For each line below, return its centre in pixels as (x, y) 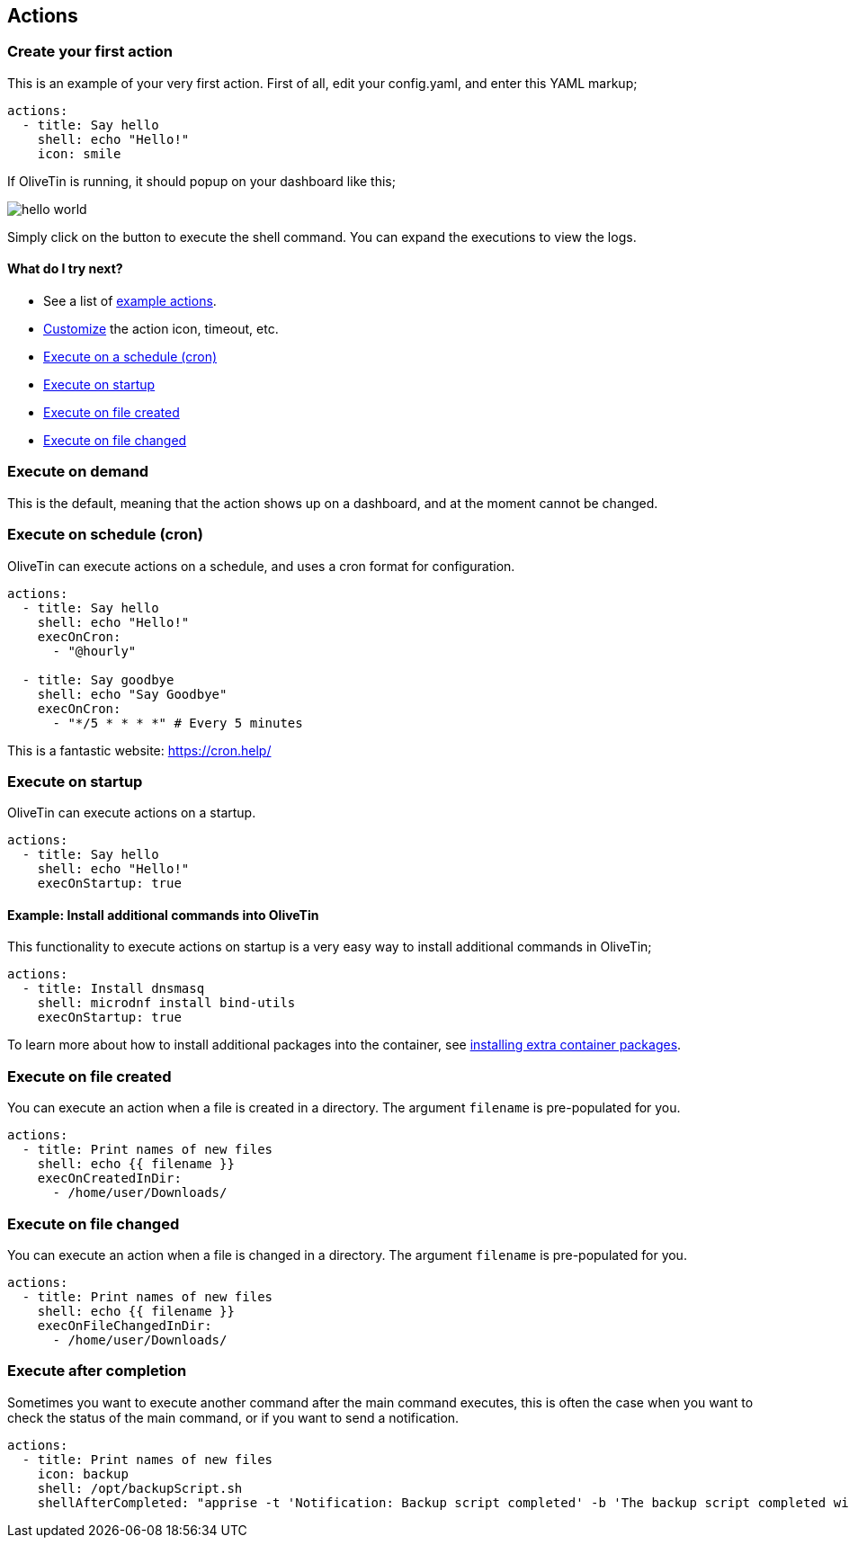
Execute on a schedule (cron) (130, 357)
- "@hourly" (94, 651)
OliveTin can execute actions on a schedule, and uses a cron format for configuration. (261, 566)
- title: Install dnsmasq (113, 989)
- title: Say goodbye (98, 679)
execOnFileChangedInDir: (125, 1325)
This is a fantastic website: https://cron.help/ (139, 750)
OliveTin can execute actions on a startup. (132, 813)
